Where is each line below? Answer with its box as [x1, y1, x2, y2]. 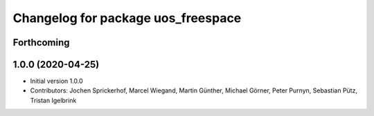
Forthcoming [12, 37, 70, 48]
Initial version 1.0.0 [30, 77, 83, 86]
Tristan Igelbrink [30, 96, 77, 104]
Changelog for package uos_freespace [12, 10, 242, 26]
